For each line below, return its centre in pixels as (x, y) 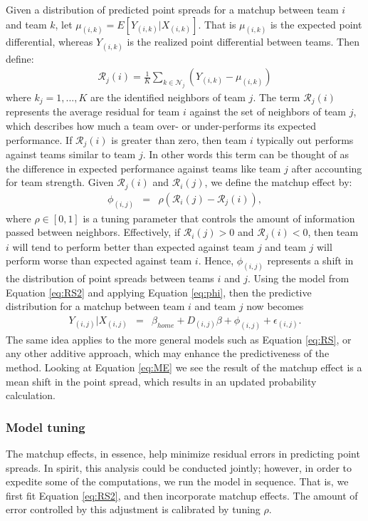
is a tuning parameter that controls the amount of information (219, 218)
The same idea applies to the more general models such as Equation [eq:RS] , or (179, 339)
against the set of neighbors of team (268, 112)
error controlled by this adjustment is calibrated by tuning (133, 509)
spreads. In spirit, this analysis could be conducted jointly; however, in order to (179, 467)
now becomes (275, 306)
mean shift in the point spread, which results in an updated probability (161, 381)
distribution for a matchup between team (95, 306)
